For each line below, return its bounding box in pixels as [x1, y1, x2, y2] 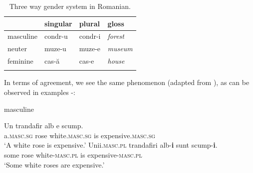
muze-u [44, 43, 66, 54]
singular [44, 18, 72, 28]
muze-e [79, 43, 101, 54]
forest [107, 31, 124, 41]
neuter [7, 43, 27, 54]
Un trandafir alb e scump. [4, 120, 83, 131]
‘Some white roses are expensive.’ [4, 159, 105, 170]
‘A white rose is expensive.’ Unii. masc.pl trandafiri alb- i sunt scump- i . [4, 140, 218, 150]
